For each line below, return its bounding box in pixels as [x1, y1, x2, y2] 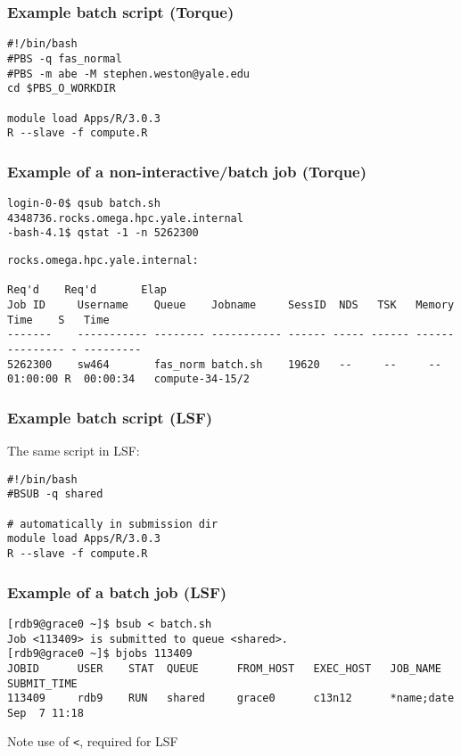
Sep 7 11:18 [7, 706, 84, 719]
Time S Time [7, 313, 110, 326]
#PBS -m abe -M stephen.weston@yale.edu [7, 67, 251, 80]
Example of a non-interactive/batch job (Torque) [7, 160, 367, 182]
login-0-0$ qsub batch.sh [7, 197, 161, 210]
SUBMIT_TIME [7, 677, 78, 690]
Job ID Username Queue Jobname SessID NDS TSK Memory [7, 298, 455, 311]
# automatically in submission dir [7, 517, 218, 530]
